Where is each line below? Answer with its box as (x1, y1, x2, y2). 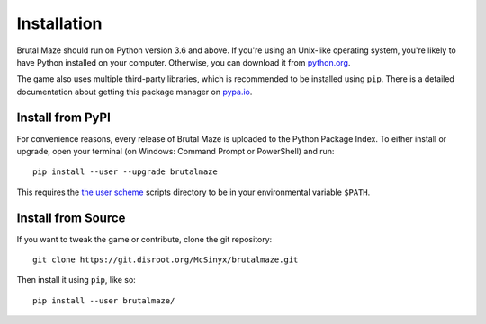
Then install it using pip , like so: (16, 275, 137, 285)
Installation (16, 13, 103, 33)
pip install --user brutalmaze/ (32, 295, 175, 305)
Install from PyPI (16, 109, 112, 125)
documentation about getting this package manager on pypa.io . (16, 86, 253, 97)
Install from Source (16, 210, 126, 225)
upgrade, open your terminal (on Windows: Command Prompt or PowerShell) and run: (16, 146, 335, 157)
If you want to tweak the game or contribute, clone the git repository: (16, 233, 273, 244)
